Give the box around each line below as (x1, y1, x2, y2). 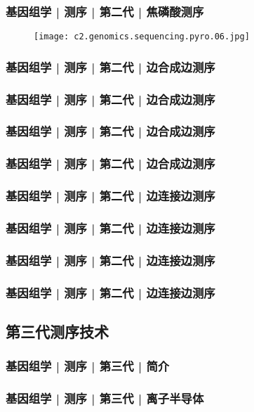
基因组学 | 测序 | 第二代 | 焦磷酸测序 (6, 2, 204, 20)
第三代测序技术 (6, 321, 109, 342)
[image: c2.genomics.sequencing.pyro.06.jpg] (34, 32, 250, 42)
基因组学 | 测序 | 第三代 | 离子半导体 (6, 390, 204, 407)
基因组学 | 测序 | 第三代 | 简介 (6, 357, 170, 375)
